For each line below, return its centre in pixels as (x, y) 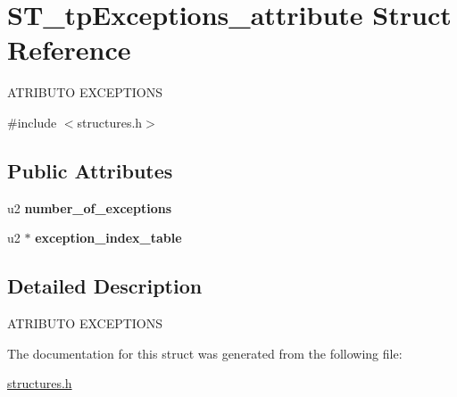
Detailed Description (105, 286)
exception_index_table (108, 238)
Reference (69, 50)
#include (32, 122)
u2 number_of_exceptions (89, 207)
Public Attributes (90, 170)
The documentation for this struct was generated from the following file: (205, 353)
